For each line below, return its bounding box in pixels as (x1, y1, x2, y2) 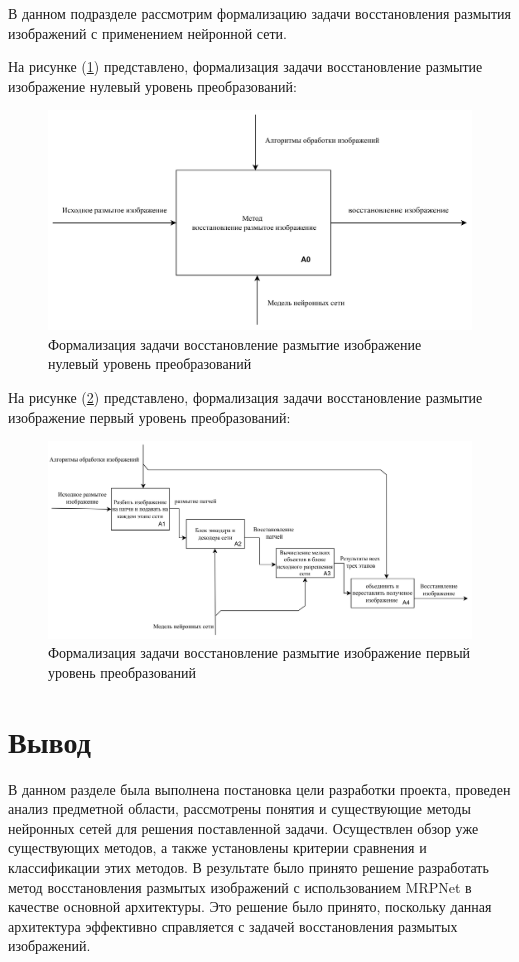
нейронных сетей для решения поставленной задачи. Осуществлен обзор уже (8, 817, 479, 838)
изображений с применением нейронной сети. (8, 22, 287, 43)
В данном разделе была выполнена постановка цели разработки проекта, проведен (8, 778, 511, 799)
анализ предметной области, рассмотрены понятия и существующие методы (8, 798, 471, 819)
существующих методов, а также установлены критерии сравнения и (8, 837, 427, 858)
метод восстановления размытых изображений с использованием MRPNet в (8, 876, 472, 897)
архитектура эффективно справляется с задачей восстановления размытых (8, 915, 458, 936)
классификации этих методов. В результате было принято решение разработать (8, 856, 489, 877)
